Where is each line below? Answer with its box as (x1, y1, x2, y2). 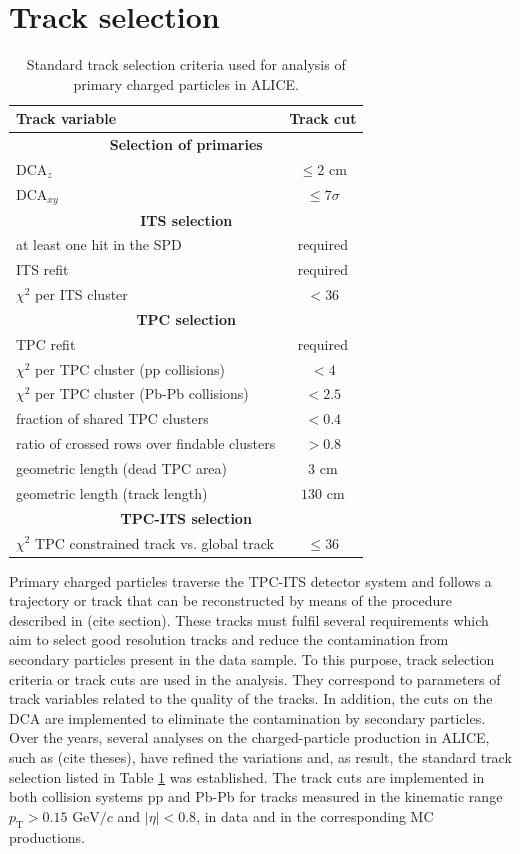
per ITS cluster (35, 284, 128, 305)
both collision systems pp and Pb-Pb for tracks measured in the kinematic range (9, 786, 503, 807)
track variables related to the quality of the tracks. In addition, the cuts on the (9, 688, 493, 709)
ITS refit (16, 259, 69, 280)
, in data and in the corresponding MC (196, 805, 434, 826)
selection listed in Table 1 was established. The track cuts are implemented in (9, 766, 485, 787)
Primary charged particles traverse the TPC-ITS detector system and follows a (9, 570, 492, 591)
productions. (9, 826, 85, 847)
